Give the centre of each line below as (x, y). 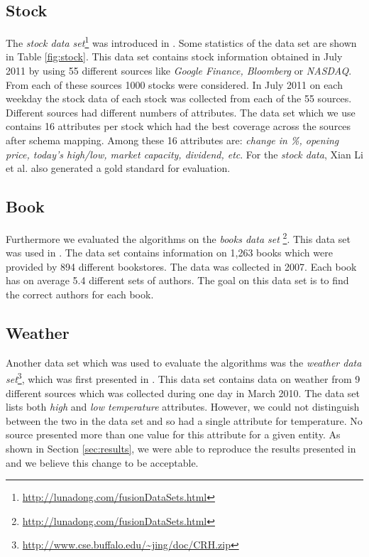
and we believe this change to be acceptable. (102, 462)
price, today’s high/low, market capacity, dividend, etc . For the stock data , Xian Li (184, 154)
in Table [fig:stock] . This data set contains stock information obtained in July (174, 56)
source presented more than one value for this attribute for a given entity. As (173, 434)
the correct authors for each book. (80, 294)
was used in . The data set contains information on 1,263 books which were (169, 253)
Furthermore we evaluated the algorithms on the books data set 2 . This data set (178, 238)
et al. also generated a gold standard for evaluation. (118, 168)
